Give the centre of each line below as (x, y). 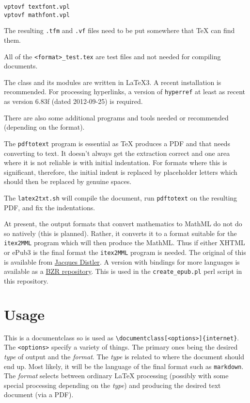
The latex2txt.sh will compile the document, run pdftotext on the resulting (121, 197)
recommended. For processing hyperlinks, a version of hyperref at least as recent (125, 92)
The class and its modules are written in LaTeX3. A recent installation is (113, 82)
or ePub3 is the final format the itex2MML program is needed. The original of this (125, 252)
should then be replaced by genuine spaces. (68, 181)
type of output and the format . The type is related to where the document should (124, 356)
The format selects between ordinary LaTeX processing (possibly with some (116, 376)
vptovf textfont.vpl (37, 7)
